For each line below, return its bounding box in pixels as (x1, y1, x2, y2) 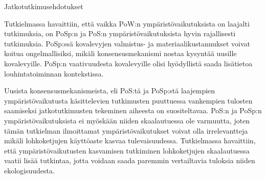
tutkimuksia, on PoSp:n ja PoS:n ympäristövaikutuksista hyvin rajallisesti (4, 28, 236, 39)
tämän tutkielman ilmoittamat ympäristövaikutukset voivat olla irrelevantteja (4, 125, 248, 136)
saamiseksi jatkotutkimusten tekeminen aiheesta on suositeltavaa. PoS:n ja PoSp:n (4, 105, 262, 116)
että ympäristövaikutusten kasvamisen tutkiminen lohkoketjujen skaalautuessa (4, 145, 250, 156)
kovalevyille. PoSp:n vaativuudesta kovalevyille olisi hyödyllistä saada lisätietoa (4, 58, 253, 68)
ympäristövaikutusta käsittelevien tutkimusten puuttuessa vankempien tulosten (4, 95, 253, 106)
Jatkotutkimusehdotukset (4, 1, 83, 11)
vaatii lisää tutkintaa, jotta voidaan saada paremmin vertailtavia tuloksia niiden (4, 155, 255, 166)
